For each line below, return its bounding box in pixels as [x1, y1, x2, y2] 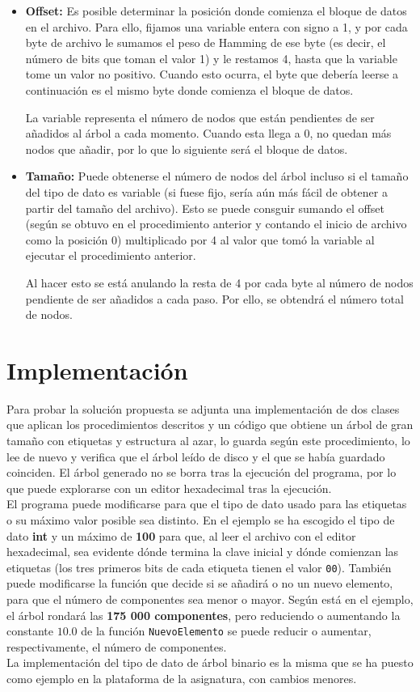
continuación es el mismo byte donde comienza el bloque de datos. [25, 81, 354, 98]
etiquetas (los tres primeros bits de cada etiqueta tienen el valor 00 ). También [6, 558, 392, 575]
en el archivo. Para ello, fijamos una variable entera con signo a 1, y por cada [25, 18, 408, 35]
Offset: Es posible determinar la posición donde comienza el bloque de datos [25, 2, 407, 19]
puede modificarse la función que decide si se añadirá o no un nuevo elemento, [6, 575, 393, 592]
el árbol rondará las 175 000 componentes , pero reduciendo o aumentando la [6, 606, 401, 623]
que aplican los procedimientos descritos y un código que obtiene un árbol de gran [6, 416, 414, 433]
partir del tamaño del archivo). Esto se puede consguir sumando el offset [25, 199, 384, 216]
